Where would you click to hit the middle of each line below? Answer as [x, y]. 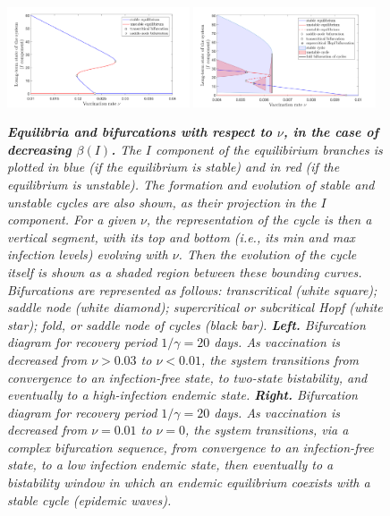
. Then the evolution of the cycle [267, 254]
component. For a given [72, 220]
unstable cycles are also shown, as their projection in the [162, 202]
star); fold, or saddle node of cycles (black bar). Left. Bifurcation [187, 324]
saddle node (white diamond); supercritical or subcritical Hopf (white [195, 307]
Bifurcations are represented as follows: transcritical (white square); [192, 289]
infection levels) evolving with [88, 254]
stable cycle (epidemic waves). [89, 499]
